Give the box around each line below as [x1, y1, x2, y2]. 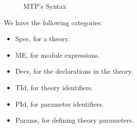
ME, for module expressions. [15, 49, 100, 60]
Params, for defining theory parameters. [15, 115, 134, 125]
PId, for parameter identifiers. [15, 98, 104, 109]
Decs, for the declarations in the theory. [15, 66, 133, 76]
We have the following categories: [4, 17, 103, 27]
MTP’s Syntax [23, 1, 66, 11]
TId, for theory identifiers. [15, 82, 93, 92]
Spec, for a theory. [15, 33, 70, 44]
